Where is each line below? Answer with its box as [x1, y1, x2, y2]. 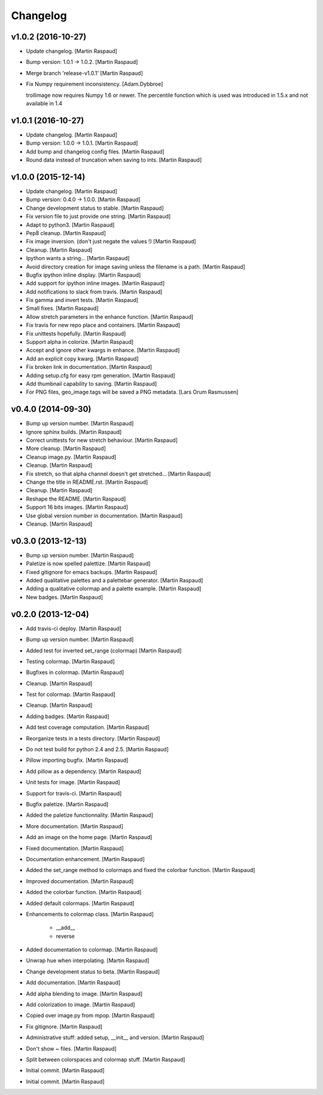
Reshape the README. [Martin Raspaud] [26, 495, 126, 502]
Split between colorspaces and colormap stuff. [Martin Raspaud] [26, 1056, 185, 1063]
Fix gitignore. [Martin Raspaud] [26, 1023, 103, 1030]
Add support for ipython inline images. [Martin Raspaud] [26, 280, 164, 287]
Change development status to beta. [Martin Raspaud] [26, 968, 160, 975]
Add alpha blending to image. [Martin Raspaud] [26, 990, 143, 997]
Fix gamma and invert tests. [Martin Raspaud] [26, 297, 139, 304]
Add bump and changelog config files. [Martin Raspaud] [26, 148, 164, 155]
